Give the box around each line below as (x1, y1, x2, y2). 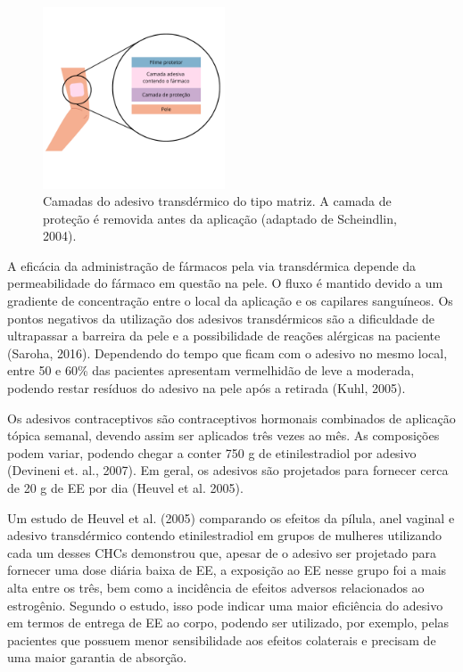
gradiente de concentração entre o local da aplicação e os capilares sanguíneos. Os (7, 291, 453, 310)
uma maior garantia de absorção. (7, 648, 187, 667)
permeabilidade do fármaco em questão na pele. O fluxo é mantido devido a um (7, 274, 443, 292)
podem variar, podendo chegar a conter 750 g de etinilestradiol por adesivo (7, 443, 417, 462)
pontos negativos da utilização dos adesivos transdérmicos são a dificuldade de (7, 308, 435, 327)
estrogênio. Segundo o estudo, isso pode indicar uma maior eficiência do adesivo (7, 595, 443, 614)
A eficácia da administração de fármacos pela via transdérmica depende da (7, 256, 417, 275)
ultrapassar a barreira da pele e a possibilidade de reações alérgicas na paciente (7, 326, 441, 345)
